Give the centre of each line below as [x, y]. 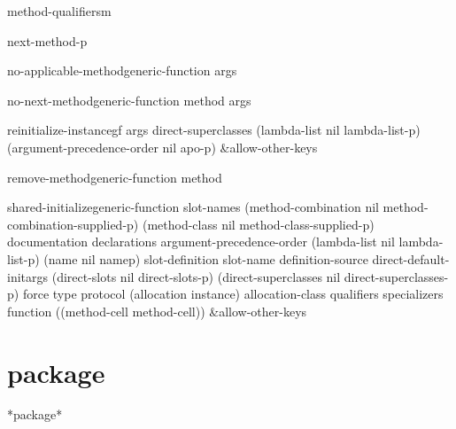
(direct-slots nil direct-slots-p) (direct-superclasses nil [196, 276]
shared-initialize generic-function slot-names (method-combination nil [193, 207]
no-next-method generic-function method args [129, 100]
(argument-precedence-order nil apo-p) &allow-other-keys [162, 147]
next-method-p [47, 40]
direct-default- [411, 258]
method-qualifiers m [59, 11]
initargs [28, 276]
